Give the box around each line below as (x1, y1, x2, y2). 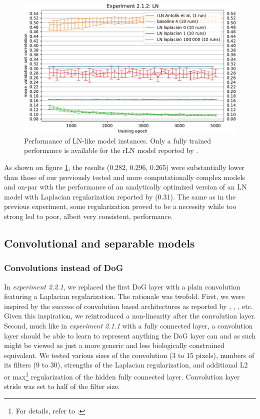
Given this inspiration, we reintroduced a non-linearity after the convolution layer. (4, 310, 256, 321)
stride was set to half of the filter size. (4, 381, 120, 391)
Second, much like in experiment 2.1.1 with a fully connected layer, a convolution (4, 320, 253, 330)
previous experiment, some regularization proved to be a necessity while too (4, 201, 236, 211)
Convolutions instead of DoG (4, 261, 123, 274)
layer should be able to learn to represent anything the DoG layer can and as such (4, 330, 256, 340)
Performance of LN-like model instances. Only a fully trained (24, 135, 211, 145)
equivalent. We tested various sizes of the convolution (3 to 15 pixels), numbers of (4, 349, 254, 360)
